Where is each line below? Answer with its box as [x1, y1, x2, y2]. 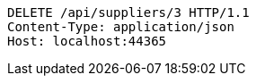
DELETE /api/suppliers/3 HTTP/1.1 [7, 5, 250, 20]
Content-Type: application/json [7, 20, 234, 34]
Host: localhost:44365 [7, 34, 167, 48]
